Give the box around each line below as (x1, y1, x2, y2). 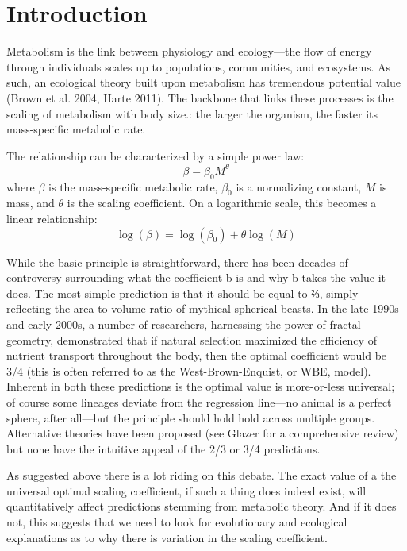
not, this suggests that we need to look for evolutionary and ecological (6, 514, 347, 530)
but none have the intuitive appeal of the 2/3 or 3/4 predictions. (6, 440, 321, 457)
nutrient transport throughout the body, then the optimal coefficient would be (6, 347, 387, 364)
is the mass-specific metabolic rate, (48, 178, 218, 195)
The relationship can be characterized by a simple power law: (6, 147, 305, 164)
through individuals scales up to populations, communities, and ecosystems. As (6, 58, 391, 75)
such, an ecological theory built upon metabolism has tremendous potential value (6, 74, 401, 91)
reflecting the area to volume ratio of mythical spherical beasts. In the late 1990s (6, 300, 399, 317)
